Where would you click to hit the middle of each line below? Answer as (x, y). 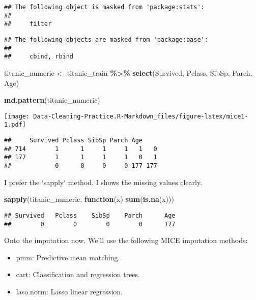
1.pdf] (15, 125)
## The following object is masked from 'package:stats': (104, 7)
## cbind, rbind (39, 57)
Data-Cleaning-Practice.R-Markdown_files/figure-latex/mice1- (141, 116)
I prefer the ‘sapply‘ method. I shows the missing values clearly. (103, 182)
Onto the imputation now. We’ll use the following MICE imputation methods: (126, 240)
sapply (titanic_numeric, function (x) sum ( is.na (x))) (89, 199)
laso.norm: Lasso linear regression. (69, 291)
